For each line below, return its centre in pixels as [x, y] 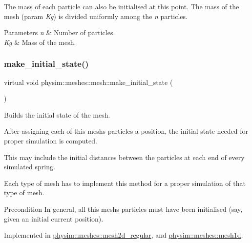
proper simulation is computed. [51, 140]
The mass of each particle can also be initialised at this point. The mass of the [122, 6]
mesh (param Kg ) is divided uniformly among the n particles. [96, 16]
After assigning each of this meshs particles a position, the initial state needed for [126, 131]
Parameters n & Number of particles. [60, 32]
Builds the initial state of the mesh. [57, 114]
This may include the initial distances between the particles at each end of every [124, 157]
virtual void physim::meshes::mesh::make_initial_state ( [88, 82]
